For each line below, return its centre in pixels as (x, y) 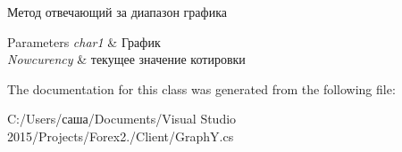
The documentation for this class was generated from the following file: (201, 88)
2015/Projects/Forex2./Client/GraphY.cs (121, 136)
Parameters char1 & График (84, 41)
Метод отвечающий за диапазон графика (117, 12)
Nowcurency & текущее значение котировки (126, 59)
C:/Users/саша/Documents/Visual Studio (122, 119)
